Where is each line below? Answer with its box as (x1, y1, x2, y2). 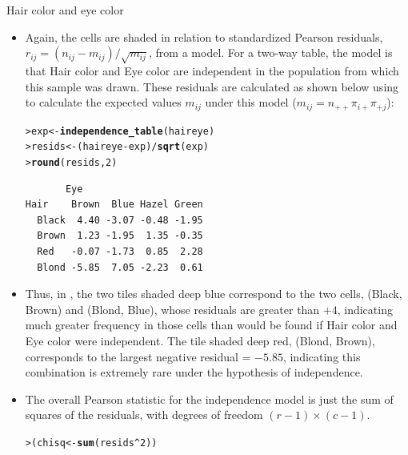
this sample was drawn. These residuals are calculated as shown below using (25, 78, 399, 95)
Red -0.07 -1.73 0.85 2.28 (37, 245, 203, 257)
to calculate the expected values (25, 94, 182, 111)
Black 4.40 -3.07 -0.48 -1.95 (37, 214, 203, 226)
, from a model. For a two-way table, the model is (149, 44, 393, 61)
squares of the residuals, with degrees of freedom (25, 406, 263, 423)
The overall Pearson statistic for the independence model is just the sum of (25, 390, 394, 407)
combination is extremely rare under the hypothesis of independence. (25, 364, 363, 381)
